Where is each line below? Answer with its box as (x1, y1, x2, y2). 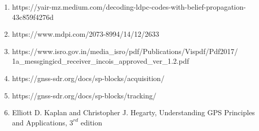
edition (81, 117, 102, 127)
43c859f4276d (12, 11, 54, 22)
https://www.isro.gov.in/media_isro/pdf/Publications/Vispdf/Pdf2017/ (12, 45, 238, 56)
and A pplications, (12, 117, 67, 127)
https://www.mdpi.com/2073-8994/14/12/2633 (12, 29, 160, 39)
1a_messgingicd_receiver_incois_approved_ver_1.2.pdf (12, 56, 189, 66)
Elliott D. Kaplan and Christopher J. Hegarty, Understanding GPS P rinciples (12, 107, 255, 118)
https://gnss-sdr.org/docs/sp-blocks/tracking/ (12, 90, 157, 100)
